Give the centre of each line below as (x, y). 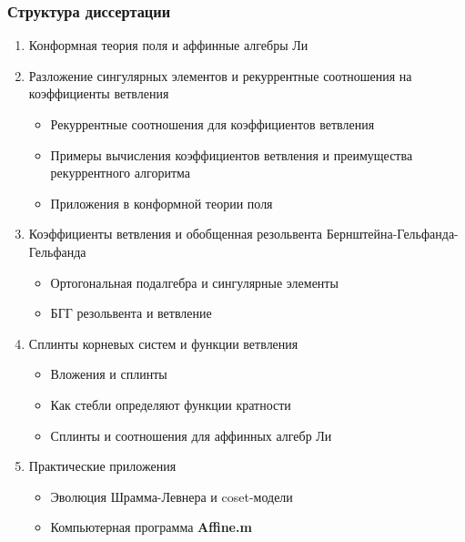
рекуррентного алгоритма (121, 173)
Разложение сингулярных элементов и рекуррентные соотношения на (220, 75)
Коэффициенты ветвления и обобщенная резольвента (175, 234)
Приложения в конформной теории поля (162, 203)
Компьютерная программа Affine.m (151, 527)
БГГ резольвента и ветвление (131, 313)
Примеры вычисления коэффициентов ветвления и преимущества (232, 154)
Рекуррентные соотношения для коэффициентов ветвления (212, 124)
